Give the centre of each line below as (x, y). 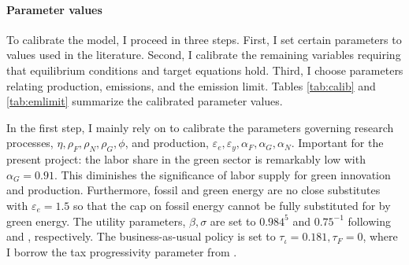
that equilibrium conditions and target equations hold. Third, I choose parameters (205, 70)
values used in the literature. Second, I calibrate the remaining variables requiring (204, 55)
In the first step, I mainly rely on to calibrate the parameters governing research (200, 127)
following (370, 221)
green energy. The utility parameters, (96, 221)
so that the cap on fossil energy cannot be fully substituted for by (232, 205)
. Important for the (337, 143)
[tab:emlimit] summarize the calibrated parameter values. (145, 101)
